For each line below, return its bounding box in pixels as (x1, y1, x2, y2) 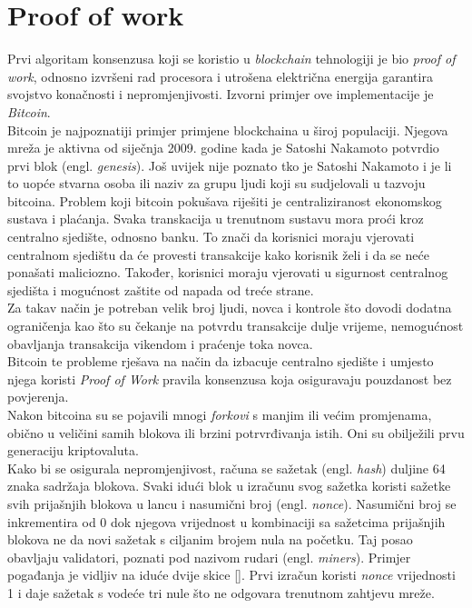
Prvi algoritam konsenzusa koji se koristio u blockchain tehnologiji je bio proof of (7, 49, 456, 68)
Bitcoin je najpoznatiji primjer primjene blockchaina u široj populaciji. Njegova (7, 120, 448, 139)
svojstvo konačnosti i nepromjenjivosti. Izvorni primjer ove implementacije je (7, 85, 434, 104)
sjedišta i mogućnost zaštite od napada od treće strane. (7, 280, 314, 299)
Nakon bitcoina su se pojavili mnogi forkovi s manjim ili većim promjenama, (7, 405, 432, 424)
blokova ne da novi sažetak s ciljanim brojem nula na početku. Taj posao (7, 530, 413, 549)
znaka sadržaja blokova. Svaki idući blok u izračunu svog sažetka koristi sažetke (7, 476, 451, 495)
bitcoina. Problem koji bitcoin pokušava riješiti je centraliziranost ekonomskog (7, 191, 442, 210)
